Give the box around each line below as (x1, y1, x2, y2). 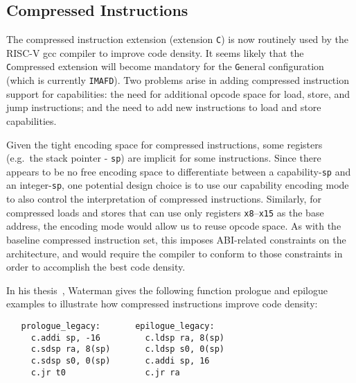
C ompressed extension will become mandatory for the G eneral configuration (6, 59, 324, 74)
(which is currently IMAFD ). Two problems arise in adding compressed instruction (6, 73, 349, 87)
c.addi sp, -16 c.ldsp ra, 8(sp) (30, 332, 224, 343)
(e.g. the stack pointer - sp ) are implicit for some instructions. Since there (6, 151, 321, 165)
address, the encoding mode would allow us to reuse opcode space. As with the (6, 219, 341, 233)
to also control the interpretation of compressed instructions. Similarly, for (6, 191, 321, 206)
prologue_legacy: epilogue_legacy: (21, 321, 215, 331)
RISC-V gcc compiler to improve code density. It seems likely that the (6, 45, 304, 60)
